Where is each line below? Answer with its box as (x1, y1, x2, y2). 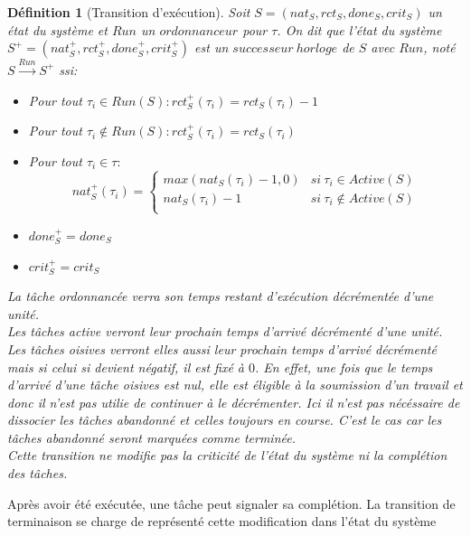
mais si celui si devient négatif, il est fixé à (7, 357, 245, 376)
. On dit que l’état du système (277, 20, 442, 39)
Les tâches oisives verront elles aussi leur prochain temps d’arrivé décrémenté (7, 339, 437, 358)
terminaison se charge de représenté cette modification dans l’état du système (7, 512, 437, 531)
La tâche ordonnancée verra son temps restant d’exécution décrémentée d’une (7, 287, 434, 306)
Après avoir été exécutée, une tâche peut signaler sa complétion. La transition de (7, 494, 456, 512)
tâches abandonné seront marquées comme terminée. (7, 428, 296, 447)
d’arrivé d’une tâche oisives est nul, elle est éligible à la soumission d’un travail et (7, 375, 463, 394)
